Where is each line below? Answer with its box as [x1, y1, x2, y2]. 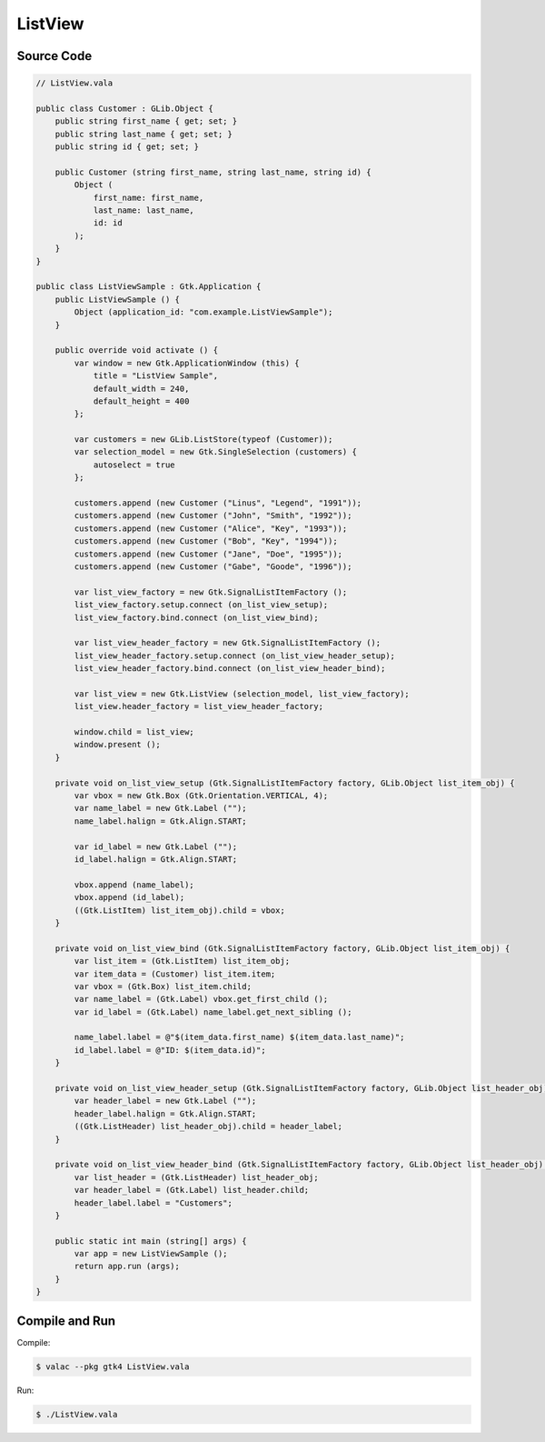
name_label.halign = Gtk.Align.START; [74, 816, 247, 826]
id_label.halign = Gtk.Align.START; [74, 854, 238, 864]
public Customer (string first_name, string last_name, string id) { [54, 166, 372, 177]
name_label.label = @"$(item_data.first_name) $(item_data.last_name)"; [74, 1032, 405, 1043]
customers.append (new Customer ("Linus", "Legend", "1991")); [74, 498, 362, 508]
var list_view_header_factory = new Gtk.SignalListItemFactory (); [74, 637, 381, 648]
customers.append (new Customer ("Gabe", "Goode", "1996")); [74, 562, 352, 572]
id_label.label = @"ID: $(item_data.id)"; [74, 1045, 267, 1055]
